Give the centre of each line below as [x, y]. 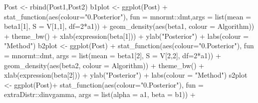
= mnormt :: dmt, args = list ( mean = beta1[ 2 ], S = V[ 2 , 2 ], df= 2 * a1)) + [113, 55]
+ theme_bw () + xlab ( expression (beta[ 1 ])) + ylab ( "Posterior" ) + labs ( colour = [127, 36]
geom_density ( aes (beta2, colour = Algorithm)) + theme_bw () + [104, 65]
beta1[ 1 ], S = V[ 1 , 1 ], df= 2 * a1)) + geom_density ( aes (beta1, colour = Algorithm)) [129, 26]
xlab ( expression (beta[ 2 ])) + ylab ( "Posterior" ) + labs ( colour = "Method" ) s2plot [126, 75]
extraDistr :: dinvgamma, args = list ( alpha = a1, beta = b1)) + [100, 94]
